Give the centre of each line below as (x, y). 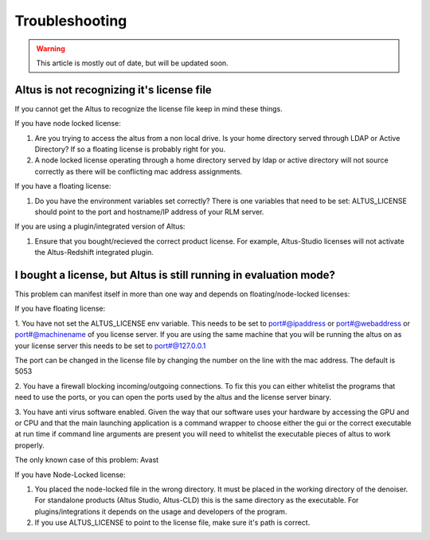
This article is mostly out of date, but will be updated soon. (132, 63)
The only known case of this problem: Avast (87, 460)
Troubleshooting (71, 21)
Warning (51, 49)
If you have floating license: (60, 309)
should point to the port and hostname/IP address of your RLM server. (149, 212)
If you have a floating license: (63, 186)
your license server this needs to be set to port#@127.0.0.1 (110, 346)
